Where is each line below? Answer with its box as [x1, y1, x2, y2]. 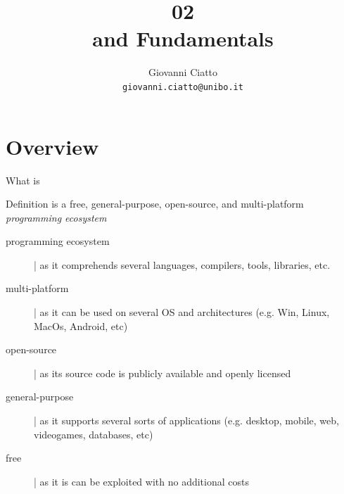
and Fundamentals [92, 24, 274, 53]
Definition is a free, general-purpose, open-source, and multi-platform [6, 196, 304, 211]
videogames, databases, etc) [34, 426, 153, 441]
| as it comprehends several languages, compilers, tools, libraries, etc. [34, 257, 331, 272]
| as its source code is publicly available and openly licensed [34, 365, 291, 380]
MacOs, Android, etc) [34, 318, 128, 333]
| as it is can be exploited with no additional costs [34, 474, 249, 488]
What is [6, 172, 40, 187]
